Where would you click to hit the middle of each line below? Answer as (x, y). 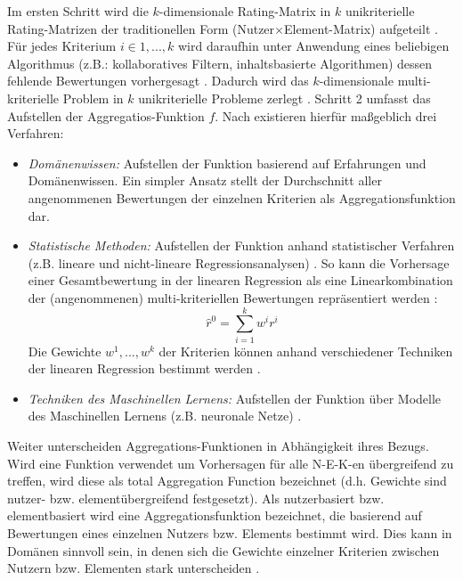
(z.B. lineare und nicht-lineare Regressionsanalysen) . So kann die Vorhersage (239, 262)
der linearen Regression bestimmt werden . (144, 368)
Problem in (93, 98)
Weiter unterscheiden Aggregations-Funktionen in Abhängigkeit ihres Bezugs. (218, 445)
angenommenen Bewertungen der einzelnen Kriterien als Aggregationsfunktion (242, 197)
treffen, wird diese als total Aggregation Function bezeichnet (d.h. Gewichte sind (227, 481)
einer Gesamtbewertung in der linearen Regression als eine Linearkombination (240, 280)
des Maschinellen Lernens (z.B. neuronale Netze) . (165, 416)
